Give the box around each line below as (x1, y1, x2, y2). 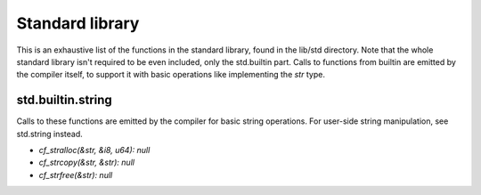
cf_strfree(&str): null (38, 169, 113, 180)
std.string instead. (16, 128, 84, 139)
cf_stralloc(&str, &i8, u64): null (38, 145, 151, 156)
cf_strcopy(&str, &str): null (38, 157, 135, 168)
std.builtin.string (16, 93, 113, 108)
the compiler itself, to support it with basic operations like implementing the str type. (16, 69, 325, 80)
